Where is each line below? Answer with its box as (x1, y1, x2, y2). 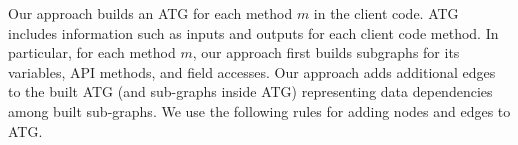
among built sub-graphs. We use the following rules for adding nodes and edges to (8, 100, 511, 121)
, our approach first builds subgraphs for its (192, 42, 460, 63)
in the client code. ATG (313, 3, 459, 23)
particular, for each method (8, 42, 176, 63)
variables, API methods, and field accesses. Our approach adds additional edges (8, 61, 496, 82)
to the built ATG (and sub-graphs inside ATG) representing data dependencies (8, 81, 493, 102)
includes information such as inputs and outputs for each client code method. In (8, 22, 499, 43)
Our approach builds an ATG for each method (8, 3, 293, 23)
